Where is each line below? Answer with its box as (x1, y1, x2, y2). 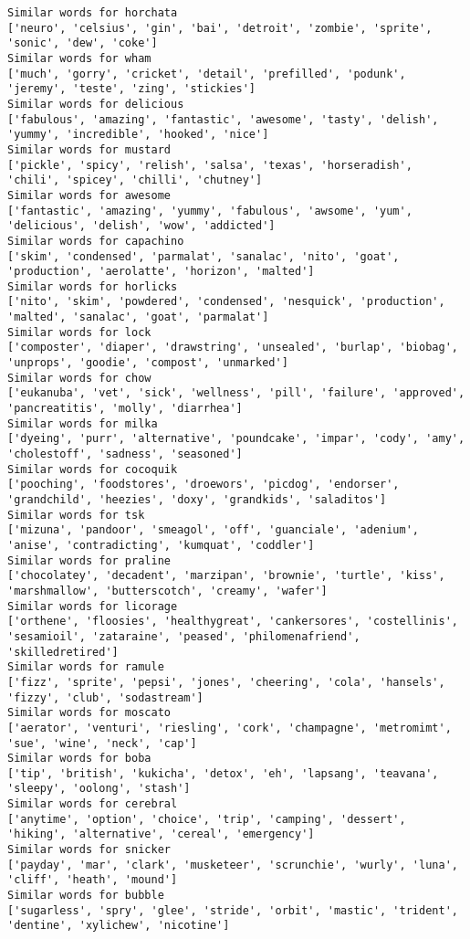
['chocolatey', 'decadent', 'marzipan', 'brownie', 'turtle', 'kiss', (7, 569, 445, 583)
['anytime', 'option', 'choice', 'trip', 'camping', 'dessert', (7, 812, 406, 826)
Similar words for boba (7, 752, 151, 765)
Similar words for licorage (7, 599, 178, 613)
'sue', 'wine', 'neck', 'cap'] (7, 736, 197, 750)
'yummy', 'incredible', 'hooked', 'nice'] (7, 128, 269, 142)
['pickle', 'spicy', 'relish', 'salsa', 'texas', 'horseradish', (7, 158, 413, 172)
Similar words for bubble (7, 889, 164, 902)
